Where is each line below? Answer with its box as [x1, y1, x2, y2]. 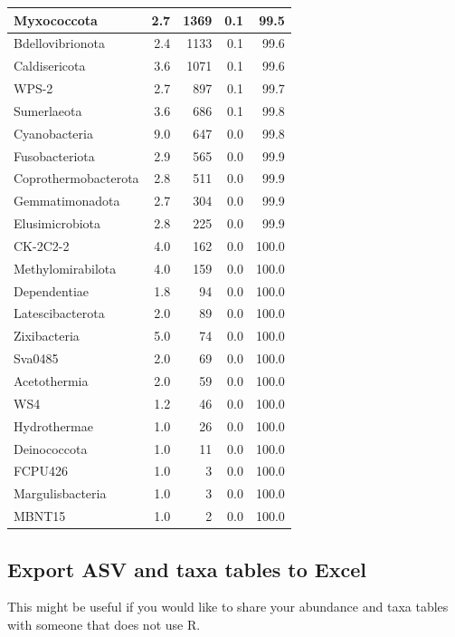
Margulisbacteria [14, 484, 107, 503]
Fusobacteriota [14, 146, 95, 165]
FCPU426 [14, 461, 68, 480]
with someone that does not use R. [7, 614, 201, 633]
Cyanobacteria [14, 123, 93, 142]
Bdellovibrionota [14, 34, 105, 53]
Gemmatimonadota [14, 191, 120, 210]
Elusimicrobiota [14, 214, 100, 233]
